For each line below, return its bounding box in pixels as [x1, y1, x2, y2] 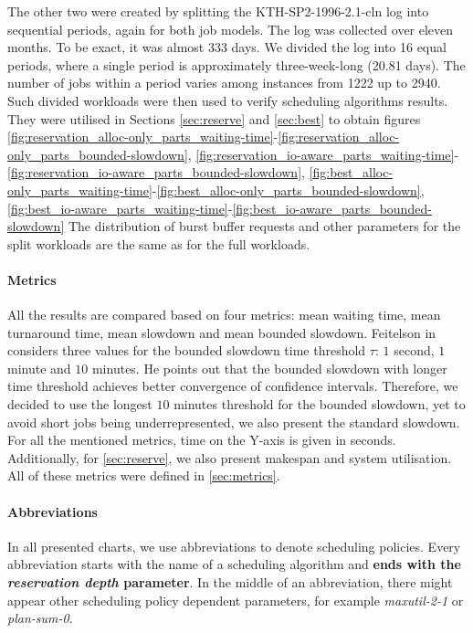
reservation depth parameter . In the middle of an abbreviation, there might [7, 573, 453, 592]
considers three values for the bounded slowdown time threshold [7, 341, 366, 360]
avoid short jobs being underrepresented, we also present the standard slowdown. [7, 412, 460, 431]
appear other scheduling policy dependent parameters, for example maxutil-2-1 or [7, 590, 464, 609]
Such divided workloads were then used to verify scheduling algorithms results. [7, 90, 448, 110]
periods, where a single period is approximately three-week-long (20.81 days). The [7, 55, 466, 74]
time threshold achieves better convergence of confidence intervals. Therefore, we [7, 376, 458, 396]
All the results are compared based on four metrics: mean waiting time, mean [7, 305, 441, 324]
